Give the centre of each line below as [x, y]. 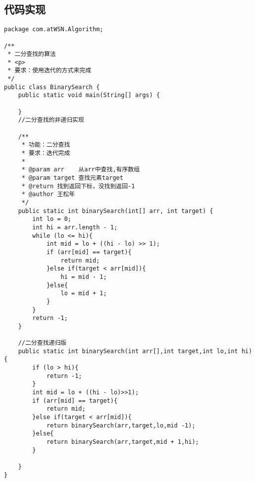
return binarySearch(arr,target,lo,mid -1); [121, 425]
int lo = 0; [52, 219]
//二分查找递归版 [42, 343]
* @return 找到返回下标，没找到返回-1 [78, 186]
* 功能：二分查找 [46, 145]
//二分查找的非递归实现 [51, 120]
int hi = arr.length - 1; [75, 227]
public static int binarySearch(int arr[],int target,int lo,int [128, 351]
